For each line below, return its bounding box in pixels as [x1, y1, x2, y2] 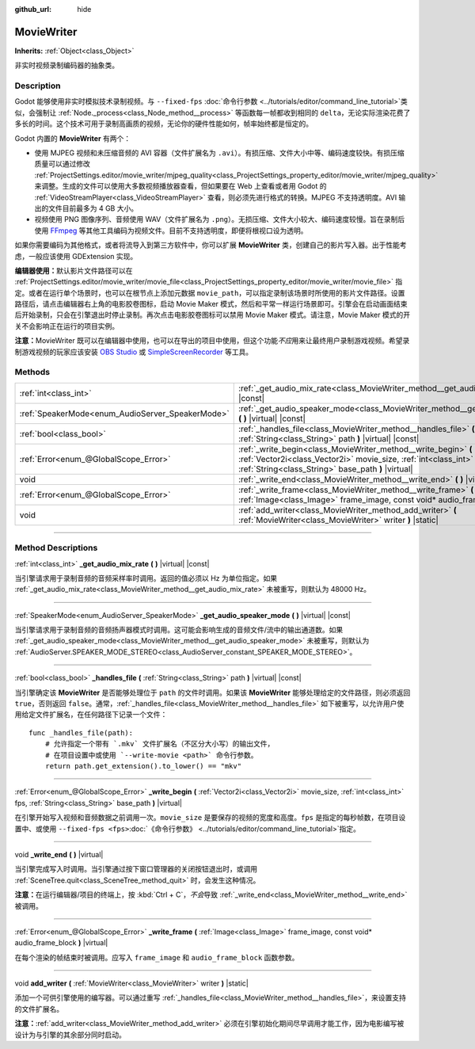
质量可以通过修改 [34, 159, 90, 169]
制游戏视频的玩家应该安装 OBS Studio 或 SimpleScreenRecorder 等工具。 [14, 347, 253, 357]
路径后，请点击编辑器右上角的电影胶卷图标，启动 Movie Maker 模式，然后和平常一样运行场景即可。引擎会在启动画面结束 [14, 299, 408, 309]
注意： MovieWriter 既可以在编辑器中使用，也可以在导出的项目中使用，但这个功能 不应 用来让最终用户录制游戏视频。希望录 [14, 336, 410, 345]
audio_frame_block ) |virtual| [14, 938, 108, 948]
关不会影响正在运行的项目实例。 [14, 321, 119, 330]
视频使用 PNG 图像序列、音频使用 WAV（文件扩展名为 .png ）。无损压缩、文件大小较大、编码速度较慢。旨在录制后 [34, 215, 405, 224]
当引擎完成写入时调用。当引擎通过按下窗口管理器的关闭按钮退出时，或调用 [14, 864, 257, 874]
